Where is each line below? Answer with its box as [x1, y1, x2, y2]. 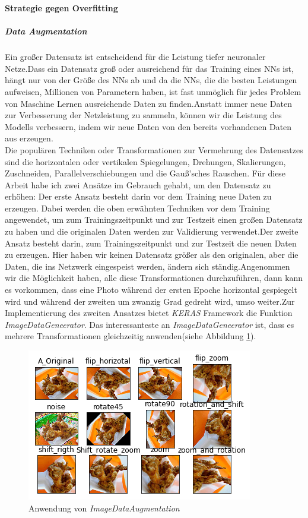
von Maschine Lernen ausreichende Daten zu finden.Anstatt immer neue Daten [5, 97, 292, 109]
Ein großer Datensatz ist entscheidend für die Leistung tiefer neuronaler [5, 50, 266, 63]
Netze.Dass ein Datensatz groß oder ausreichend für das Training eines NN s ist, [5, 62, 294, 74]
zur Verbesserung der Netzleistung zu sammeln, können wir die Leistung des [5, 109, 282, 121]
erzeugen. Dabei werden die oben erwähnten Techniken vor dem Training [5, 201, 270, 214]
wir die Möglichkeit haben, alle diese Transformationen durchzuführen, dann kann [5, 271, 303, 284]
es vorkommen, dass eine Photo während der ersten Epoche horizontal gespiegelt [5, 283, 297, 296]
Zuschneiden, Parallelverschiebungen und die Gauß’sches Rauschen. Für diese [5, 167, 286, 179]
